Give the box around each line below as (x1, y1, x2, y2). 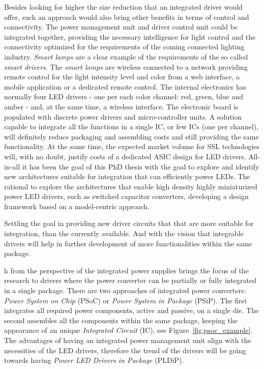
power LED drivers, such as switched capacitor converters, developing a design (4, 191, 249, 202)
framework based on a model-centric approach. (4, 201, 150, 211)
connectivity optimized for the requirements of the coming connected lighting (4, 41, 245, 52)
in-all (4, 161, 20, 172)
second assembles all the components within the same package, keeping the (4, 315, 238, 325)
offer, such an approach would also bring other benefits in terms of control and (4, 11, 249, 22)
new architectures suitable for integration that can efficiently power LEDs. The (4, 171, 250, 182)
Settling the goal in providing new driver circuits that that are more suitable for (4, 218, 254, 229)
